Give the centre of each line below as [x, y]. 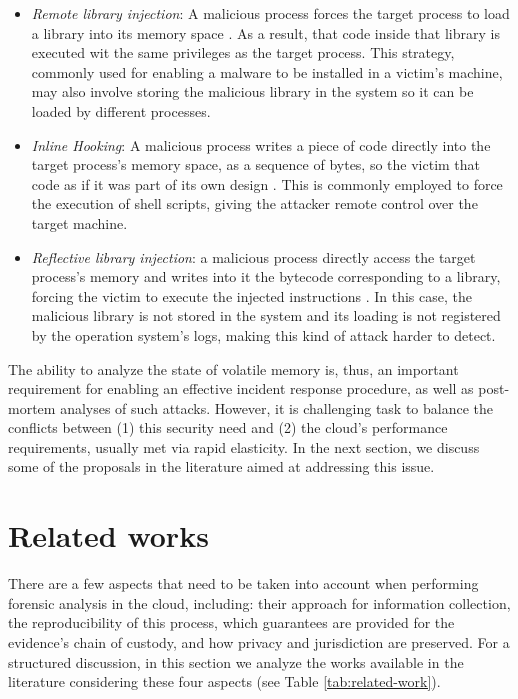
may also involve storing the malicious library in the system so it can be [252, 91]
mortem [32, 407]
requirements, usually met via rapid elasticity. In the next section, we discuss [244, 446]
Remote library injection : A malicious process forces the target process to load [270, 13]
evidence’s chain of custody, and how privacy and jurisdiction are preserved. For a [259, 641]
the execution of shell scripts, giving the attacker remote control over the [254, 203]
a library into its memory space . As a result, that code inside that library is [265, 32]
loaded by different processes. [121, 110]
